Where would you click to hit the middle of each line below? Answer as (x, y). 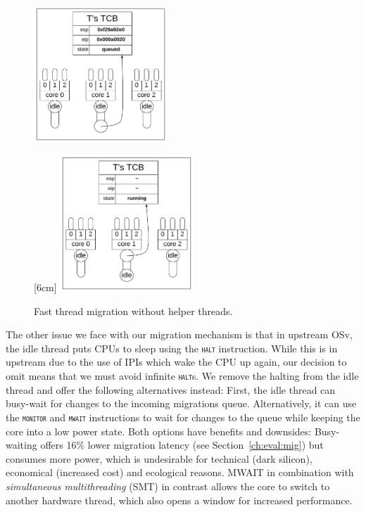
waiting (21, 445)
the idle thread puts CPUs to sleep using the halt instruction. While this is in (172, 348)
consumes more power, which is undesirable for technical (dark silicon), (159, 458)
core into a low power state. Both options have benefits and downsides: (159, 431)
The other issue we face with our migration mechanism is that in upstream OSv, (179, 334)
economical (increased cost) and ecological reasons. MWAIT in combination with (180, 472)
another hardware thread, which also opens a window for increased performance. (179, 500)
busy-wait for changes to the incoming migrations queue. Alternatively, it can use (181, 403)
